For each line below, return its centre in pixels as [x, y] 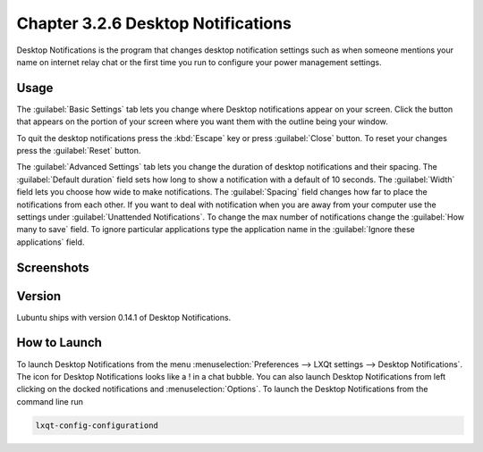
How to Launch [59, 343]
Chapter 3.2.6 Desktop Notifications [154, 23]
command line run [50, 401]
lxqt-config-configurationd [97, 425]
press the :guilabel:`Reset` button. [79, 151]
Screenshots [53, 268]
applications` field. [51, 242]
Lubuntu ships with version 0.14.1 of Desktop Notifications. [124, 317]
